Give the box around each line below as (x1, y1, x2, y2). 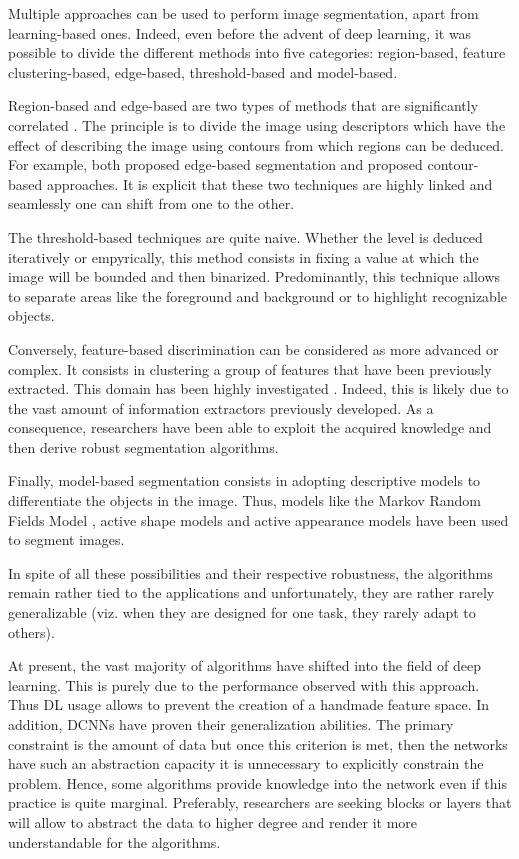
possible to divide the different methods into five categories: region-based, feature (8, 42, 506, 63)
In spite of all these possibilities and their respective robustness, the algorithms (8, 562, 493, 583)
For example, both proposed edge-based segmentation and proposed (8, 154, 423, 175)
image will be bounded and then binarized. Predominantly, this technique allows (8, 266, 501, 287)
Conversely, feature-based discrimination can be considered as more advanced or (8, 338, 499, 359)
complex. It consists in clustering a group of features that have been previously (8, 358, 492, 379)
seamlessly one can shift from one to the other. (8, 193, 295, 214)
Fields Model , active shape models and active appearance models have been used (8, 509, 509, 530)
